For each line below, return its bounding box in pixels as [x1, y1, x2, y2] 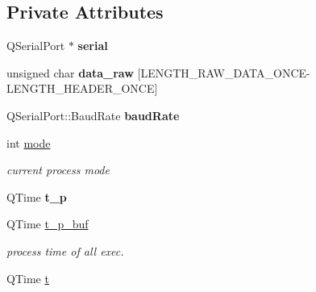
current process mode [6, 161, 110, 178]
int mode [6, 134, 51, 151]
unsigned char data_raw [6, 64, 134, 81]
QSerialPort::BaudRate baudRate [6, 106, 180, 123]
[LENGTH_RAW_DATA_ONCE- [137, 64, 310, 81]
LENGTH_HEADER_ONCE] [6, 80, 158, 97]
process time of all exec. [6, 242, 124, 259]
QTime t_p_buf [6, 215, 89, 232]
